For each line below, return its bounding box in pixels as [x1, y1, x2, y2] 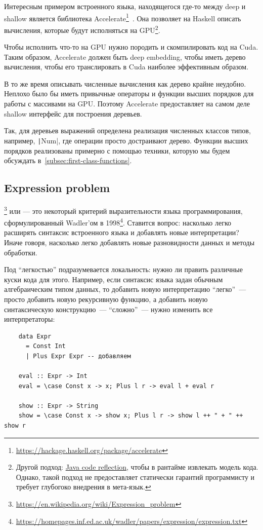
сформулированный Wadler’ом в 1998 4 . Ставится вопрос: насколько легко [4, 216, 232, 228]
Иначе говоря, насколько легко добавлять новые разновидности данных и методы [4, 237, 255, 247]
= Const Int [25, 343, 66, 350]
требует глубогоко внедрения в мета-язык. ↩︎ [16, 481, 151, 492]
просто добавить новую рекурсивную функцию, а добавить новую [4, 293, 208, 304]
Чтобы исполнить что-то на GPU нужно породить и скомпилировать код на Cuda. [4, 42, 258, 52]
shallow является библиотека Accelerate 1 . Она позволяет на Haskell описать [4, 11, 241, 23]
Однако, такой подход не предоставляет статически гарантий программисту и [16, 471, 255, 482]
